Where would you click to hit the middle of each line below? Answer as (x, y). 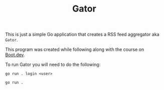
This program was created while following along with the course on (75, 50)
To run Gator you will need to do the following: (53, 65)
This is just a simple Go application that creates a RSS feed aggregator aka (82, 34)
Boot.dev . (15, 55)
